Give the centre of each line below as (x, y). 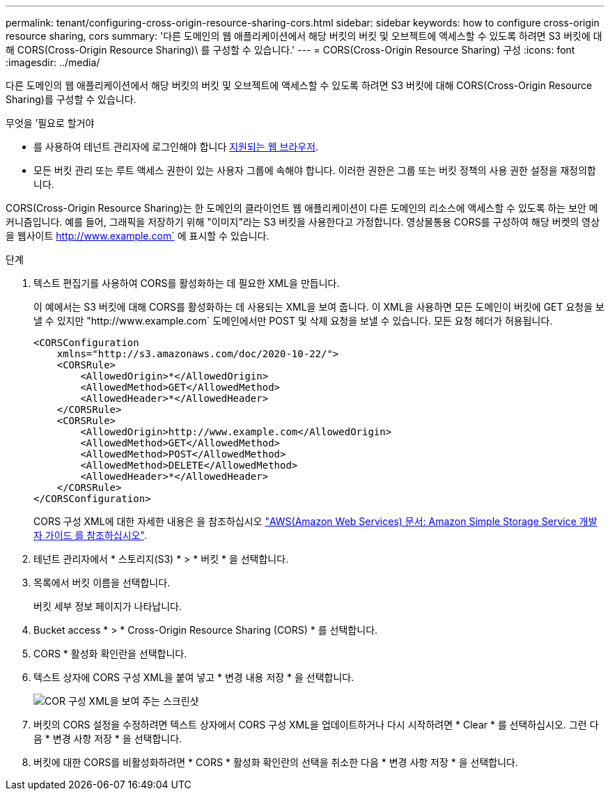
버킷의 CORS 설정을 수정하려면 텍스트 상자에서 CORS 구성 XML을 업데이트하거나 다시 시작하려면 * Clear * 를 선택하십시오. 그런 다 (316, 725)
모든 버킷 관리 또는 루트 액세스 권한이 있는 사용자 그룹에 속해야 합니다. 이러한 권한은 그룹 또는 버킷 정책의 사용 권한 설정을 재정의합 (315, 170)
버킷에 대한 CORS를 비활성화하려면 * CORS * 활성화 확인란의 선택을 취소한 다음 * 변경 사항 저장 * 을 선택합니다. (276, 762)
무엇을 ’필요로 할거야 (50, 123)
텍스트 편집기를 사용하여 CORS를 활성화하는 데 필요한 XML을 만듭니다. (187, 283)
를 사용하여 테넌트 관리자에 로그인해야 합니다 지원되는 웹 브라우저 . (176, 147)
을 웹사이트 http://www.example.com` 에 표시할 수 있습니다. (138, 236)
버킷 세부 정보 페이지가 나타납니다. (108, 606)
